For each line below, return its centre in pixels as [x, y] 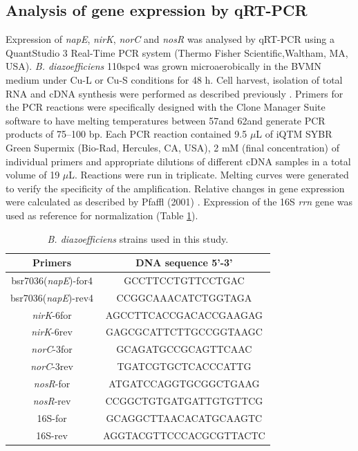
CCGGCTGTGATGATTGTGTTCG [184, 400]
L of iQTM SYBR [294, 134]
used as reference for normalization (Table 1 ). [102, 215]
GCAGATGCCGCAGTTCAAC [184, 349]
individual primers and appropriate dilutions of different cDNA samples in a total [178, 161]
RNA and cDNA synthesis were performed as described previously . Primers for [175, 93]
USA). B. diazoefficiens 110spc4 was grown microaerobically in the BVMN [163, 66]
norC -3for [52, 349]
